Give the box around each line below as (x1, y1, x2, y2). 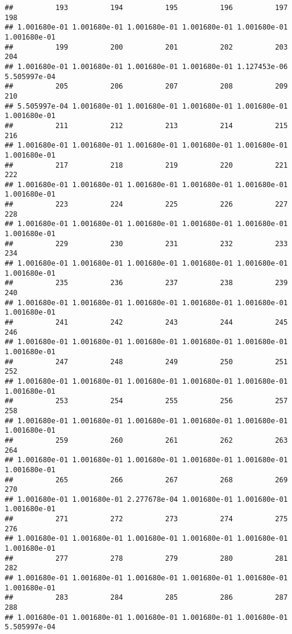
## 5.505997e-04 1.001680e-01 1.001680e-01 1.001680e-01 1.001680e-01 (5, 102, 288, 110)
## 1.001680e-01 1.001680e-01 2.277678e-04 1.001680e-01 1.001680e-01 (5, 495, 288, 504)
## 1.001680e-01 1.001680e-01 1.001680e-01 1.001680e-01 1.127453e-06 (5, 62, 288, 71)
